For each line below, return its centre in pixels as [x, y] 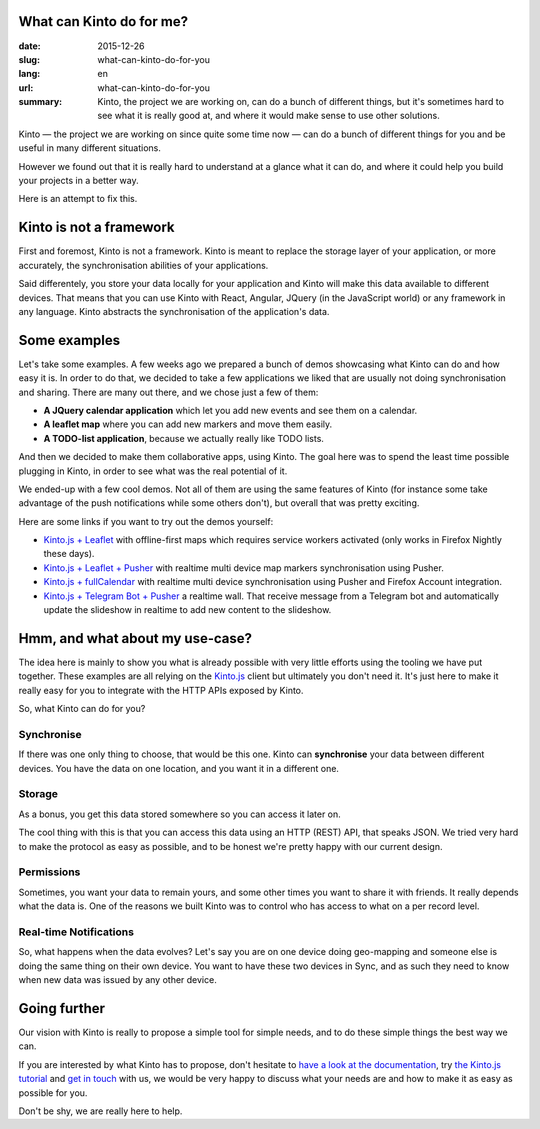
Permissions [49, 872]
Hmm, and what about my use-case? [135, 638]
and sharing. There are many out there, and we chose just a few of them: [168, 392]
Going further [61, 1008]
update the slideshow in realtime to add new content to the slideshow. [187, 610]
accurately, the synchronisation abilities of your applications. [143, 265]
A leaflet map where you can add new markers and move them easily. [188, 424]
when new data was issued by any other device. [117, 980]
